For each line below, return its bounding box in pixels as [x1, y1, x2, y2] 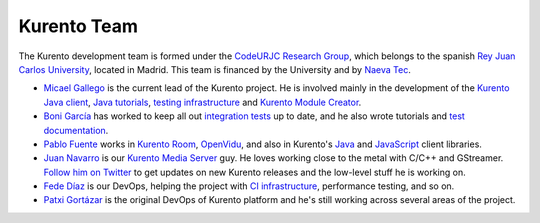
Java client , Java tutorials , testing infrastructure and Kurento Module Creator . [43, 96, 362, 108]
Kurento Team [18, 15, 139, 37]
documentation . [43, 124, 109, 136]
